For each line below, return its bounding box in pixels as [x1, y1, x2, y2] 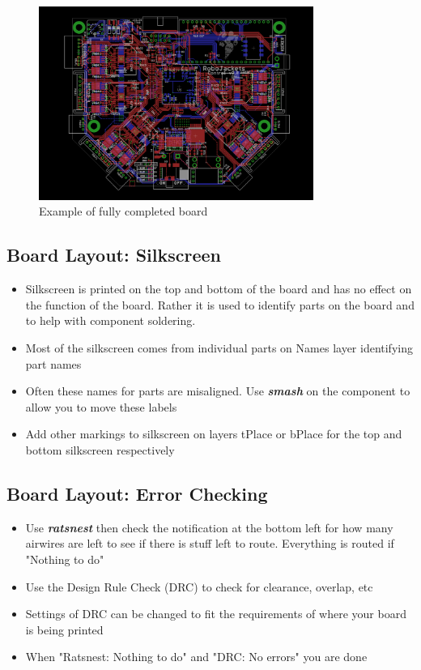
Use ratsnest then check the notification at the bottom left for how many [25, 519, 393, 536]
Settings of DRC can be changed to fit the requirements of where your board [25, 605, 406, 622]
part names [25, 355, 82, 372]
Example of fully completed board [39, 203, 208, 220]
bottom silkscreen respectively [25, 441, 175, 458]
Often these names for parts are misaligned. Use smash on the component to [25, 382, 410, 399]
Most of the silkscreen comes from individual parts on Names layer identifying [25, 339, 413, 356]
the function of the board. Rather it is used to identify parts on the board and [25, 296, 415, 313]
